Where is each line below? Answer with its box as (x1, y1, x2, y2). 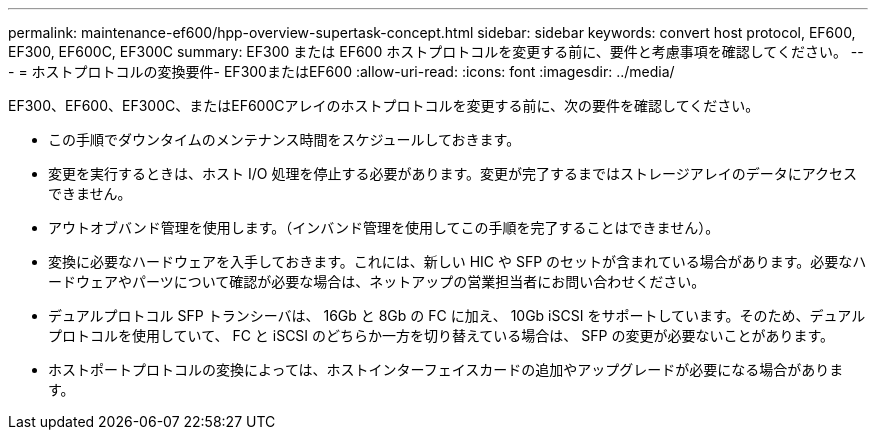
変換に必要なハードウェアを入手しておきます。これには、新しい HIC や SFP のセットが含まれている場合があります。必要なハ (48, 253, 867, 270)
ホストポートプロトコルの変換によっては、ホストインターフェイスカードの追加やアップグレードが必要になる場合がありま (48, 361, 844, 378)
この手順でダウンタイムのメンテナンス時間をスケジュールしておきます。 (48, 131, 521, 148)
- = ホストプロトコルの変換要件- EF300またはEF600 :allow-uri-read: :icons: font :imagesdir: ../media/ (8, 63, 675, 80)
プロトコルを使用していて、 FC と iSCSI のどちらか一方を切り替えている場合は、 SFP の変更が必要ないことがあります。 (48, 327, 835, 344)
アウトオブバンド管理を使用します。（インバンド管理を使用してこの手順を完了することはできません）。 (48, 219, 720, 236)
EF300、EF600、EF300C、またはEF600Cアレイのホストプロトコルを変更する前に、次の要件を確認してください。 (8, 97, 760, 114)
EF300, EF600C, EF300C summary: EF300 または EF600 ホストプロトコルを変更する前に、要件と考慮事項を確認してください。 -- (8, 43, 864, 60)
